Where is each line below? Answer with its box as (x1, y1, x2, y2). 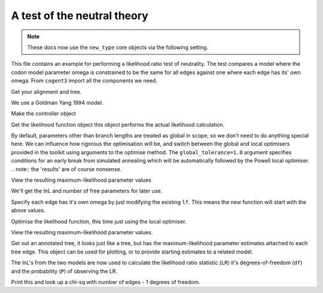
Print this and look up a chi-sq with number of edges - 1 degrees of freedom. (11, 278, 200, 285)
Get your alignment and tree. (11, 88, 82, 95)
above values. (11, 207, 46, 214)
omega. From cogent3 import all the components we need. (11, 77, 158, 84)
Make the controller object (11, 110, 76, 117)
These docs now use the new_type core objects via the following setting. (27, 44, 209, 51)
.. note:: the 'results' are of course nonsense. (11, 165, 122, 173)
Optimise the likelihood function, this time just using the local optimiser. (11, 218, 187, 225)
